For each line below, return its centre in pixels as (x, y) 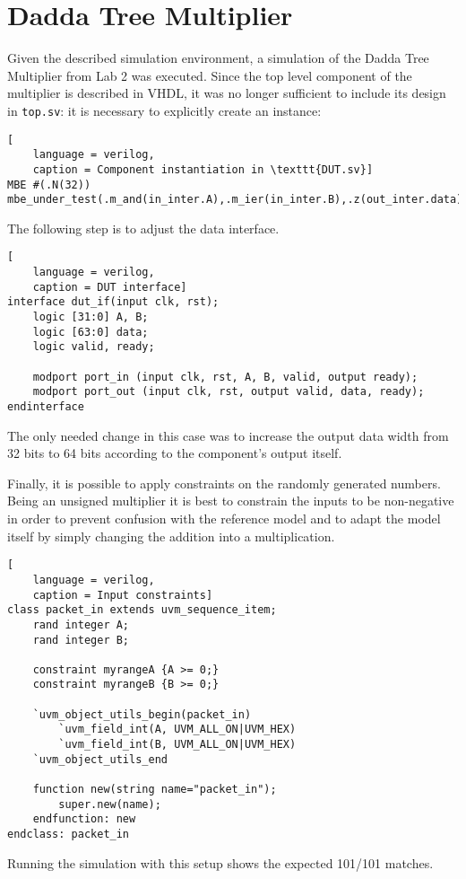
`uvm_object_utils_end (100, 759)
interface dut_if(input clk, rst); (113, 302)
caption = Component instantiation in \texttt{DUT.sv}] (203, 169)
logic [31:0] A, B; (91, 317)
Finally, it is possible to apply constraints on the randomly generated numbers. (224, 483)
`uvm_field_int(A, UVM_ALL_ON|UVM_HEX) (177, 730)
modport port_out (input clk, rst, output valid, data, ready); (229, 392)
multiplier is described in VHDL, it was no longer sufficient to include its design (227, 93)
